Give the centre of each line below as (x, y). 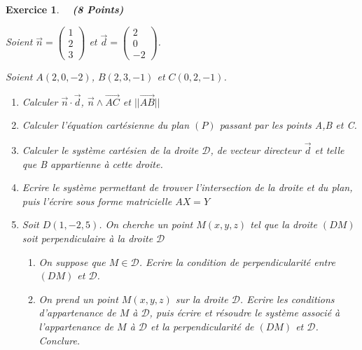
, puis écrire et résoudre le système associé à (245, 313)
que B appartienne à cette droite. (92, 163)
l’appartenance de (76, 326)
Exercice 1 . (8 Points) (65, 9)
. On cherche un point (146, 224)
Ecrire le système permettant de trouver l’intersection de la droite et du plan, (187, 187)
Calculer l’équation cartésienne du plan (106, 125)
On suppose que (72, 261)
